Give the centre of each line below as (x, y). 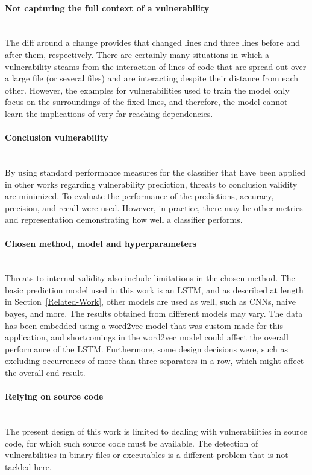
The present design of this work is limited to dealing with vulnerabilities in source (156, 431)
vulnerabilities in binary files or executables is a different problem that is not (147, 455)
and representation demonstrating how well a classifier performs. (124, 219)
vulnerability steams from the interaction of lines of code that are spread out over (156, 66)
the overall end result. (45, 373)
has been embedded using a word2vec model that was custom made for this (144, 325)
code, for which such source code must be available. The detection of (132, 443)
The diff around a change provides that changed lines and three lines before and (153, 43)
